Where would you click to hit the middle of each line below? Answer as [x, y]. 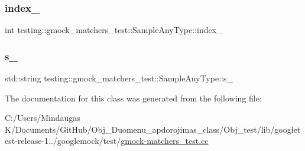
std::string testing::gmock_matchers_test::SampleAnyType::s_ [119, 78]
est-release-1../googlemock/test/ [63, 141]
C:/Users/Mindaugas [43, 118]
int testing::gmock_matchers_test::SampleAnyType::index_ [114, 30]
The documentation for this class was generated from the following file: [133, 98]
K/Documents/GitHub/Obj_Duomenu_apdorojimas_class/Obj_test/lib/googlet [153, 129]
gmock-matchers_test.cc [165, 141]
